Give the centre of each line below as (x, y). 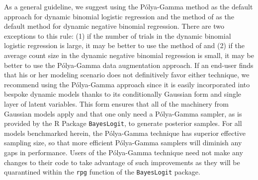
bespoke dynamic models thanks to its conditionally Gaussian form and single (123, 94)
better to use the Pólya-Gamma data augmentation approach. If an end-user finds (129, 65)
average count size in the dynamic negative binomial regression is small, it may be (129, 55)
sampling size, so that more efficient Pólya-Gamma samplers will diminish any (123, 143)
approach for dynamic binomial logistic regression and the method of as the (119, 16)
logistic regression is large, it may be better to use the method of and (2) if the (124, 45)
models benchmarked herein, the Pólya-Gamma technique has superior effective (125, 133)
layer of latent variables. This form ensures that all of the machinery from (117, 103)
